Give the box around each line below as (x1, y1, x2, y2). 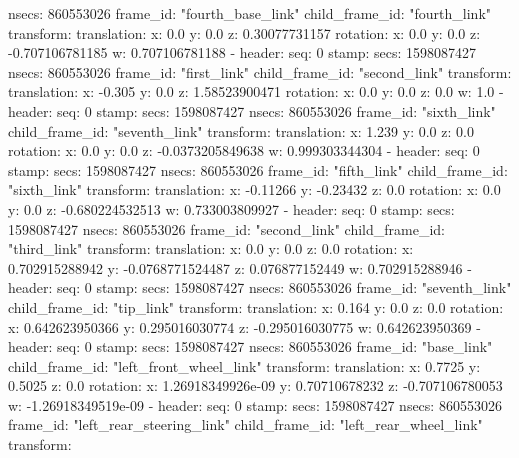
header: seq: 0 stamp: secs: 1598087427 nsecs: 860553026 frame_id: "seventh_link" (8, 277, 512, 298)
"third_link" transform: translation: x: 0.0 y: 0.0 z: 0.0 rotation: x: (8, 238, 414, 259)
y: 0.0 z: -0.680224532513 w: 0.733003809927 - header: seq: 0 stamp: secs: (8, 198, 455, 219)
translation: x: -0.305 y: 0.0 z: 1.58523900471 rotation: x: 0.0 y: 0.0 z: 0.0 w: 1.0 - (8, 81, 504, 102)
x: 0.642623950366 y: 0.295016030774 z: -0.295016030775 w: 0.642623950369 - (8, 316, 481, 337)
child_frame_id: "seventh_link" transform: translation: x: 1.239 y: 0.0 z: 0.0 (8, 120, 474, 141)
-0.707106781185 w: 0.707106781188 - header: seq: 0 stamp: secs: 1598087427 (8, 42, 477, 63)
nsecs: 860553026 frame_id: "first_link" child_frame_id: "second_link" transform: (8, 61, 512, 82)
